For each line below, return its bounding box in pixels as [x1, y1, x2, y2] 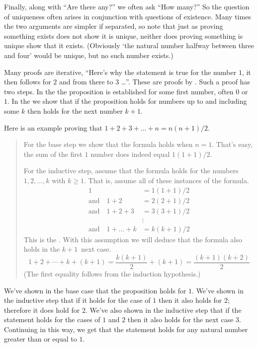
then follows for [4, 76, 51, 87]
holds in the [23, 244, 60, 254]
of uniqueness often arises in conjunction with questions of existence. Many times [4, 11, 251, 21]
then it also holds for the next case [127, 314, 234, 325]
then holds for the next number [27, 105, 123, 116]
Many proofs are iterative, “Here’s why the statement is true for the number [4, 67, 237, 77]
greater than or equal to [4, 334, 77, 344]
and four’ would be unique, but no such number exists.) [4, 50, 173, 60]
